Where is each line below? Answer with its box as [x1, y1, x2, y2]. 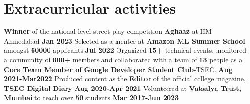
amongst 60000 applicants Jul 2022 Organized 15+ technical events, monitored [4, 45, 247, 55]
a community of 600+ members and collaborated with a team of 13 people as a [4, 54, 243, 64]
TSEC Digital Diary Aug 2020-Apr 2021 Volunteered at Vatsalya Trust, [4, 83, 241, 93]
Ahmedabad [4, 35, 40, 45]
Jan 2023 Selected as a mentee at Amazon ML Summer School [42, 35, 245, 45]
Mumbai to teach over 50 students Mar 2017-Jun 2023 [4, 92, 179, 103]
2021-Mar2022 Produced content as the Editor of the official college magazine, [4, 74, 246, 84]
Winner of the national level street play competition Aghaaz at [4, 26, 198, 36]
